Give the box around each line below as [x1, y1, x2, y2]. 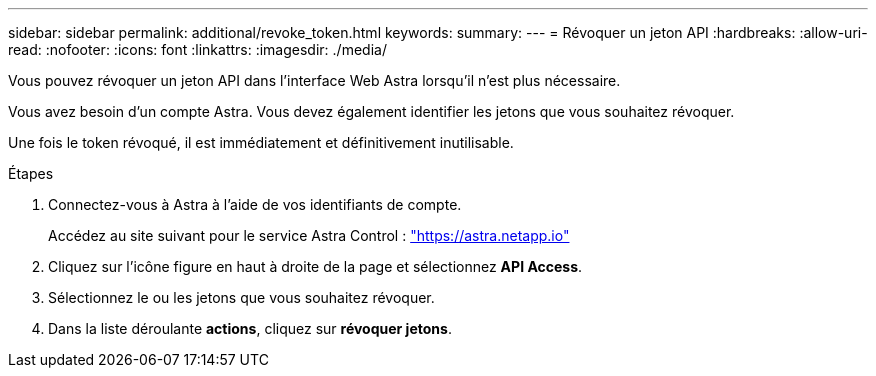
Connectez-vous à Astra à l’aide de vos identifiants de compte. [48, 196, 462, 213]
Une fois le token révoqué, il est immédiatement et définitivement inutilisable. [8, 134, 514, 151]
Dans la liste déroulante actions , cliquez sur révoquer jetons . [48, 320, 452, 337]
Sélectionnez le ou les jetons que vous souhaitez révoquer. [48, 289, 435, 306]
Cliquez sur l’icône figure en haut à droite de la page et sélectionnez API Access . [48, 258, 583, 275]
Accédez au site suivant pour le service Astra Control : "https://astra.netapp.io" [48, 227, 570, 244]
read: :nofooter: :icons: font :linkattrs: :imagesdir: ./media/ [8, 41, 387, 58]
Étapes [8, 165, 54, 182]
